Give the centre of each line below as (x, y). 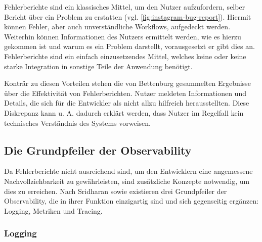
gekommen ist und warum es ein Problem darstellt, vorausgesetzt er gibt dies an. (129, 46)
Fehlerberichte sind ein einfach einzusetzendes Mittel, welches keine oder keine (125, 56)
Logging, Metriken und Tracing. (53, 210)
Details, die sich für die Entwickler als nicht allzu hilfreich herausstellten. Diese (127, 103)
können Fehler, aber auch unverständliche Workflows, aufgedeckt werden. (117, 27)
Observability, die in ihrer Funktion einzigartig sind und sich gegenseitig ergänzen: (132, 201)
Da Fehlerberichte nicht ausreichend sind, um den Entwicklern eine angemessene (128, 171)
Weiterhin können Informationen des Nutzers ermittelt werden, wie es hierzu (123, 36)
